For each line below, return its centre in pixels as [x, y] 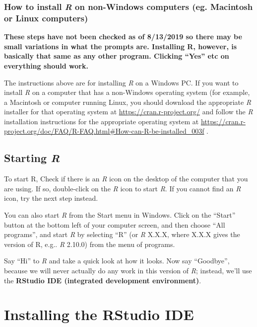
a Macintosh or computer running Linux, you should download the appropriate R [128, 102]
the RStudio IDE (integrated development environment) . [103, 280]
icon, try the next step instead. [51, 198]
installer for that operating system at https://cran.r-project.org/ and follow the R [128, 112]
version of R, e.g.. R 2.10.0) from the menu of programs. [90, 244]
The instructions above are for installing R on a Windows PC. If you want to [121, 82]
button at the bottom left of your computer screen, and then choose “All [115, 224]
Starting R [32, 158]
